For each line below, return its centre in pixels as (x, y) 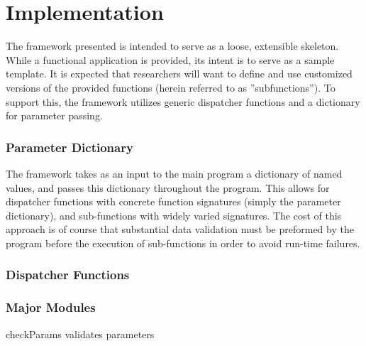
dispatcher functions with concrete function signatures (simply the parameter (173, 201)
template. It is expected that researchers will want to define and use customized (179, 74)
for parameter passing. (54, 115)
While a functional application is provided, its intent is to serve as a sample (170, 59)
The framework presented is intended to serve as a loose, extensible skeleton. (172, 46)
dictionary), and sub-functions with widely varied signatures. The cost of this (174, 215)
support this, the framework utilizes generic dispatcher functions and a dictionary (183, 101)
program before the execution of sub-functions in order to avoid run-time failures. (183, 243)
